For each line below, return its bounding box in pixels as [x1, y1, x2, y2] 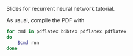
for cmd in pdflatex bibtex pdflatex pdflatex [6, 28, 127, 34]
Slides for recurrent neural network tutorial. [6, 5, 115, 12]
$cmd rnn [17, 39, 40, 46]
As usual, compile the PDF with [6, 17, 85, 23]
